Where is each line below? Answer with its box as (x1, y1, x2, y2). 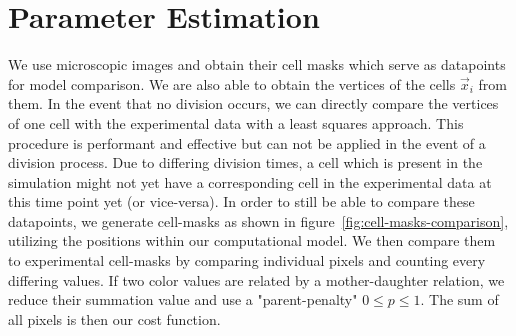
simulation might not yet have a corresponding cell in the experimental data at (8, 171, 492, 192)
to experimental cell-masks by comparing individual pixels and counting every (8, 250, 486, 271)
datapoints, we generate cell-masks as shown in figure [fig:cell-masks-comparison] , (8, 210, 509, 231)
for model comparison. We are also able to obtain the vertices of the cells (8, 73, 456, 94)
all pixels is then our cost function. (8, 308, 221, 329)
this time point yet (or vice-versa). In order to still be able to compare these (8, 191, 475, 212)
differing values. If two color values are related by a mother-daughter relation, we (8, 269, 505, 290)
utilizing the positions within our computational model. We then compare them (8, 230, 496, 251)
